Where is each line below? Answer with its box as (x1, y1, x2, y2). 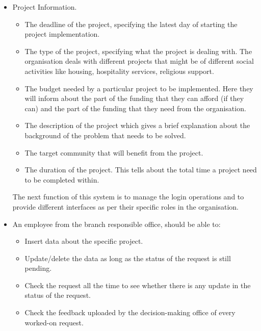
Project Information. (12, 2, 77, 12)
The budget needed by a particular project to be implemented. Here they (24, 83, 253, 93)
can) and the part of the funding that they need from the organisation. (24, 103, 246, 113)
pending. (24, 263, 52, 273)
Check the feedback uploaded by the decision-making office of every (24, 307, 236, 318)
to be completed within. (24, 174, 99, 185)
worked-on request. (24, 317, 84, 327)
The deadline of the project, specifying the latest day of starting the (24, 18, 238, 29)
